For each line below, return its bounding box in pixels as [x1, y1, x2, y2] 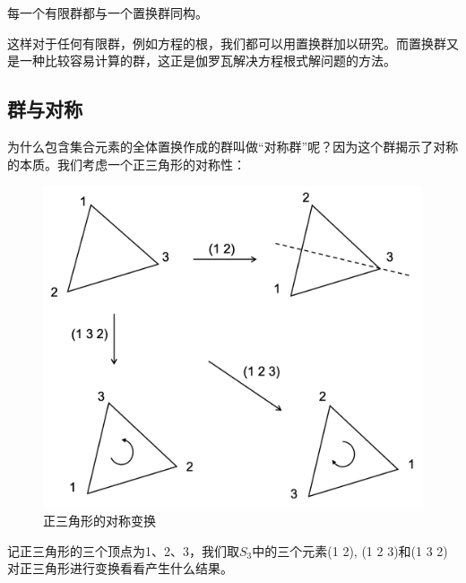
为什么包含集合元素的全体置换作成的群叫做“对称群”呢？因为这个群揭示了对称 [7, 136, 459, 155]
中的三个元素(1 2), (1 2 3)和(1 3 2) [252, 541, 448, 560]
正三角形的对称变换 [43, 511, 156, 530]
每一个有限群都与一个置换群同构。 [7, 4, 208, 22]
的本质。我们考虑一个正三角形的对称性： [7, 154, 246, 173]
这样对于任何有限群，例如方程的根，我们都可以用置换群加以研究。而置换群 [7, 33, 446, 52]
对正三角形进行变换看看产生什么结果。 [7, 559, 233, 578]
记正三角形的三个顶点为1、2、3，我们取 [7, 541, 239, 560]
